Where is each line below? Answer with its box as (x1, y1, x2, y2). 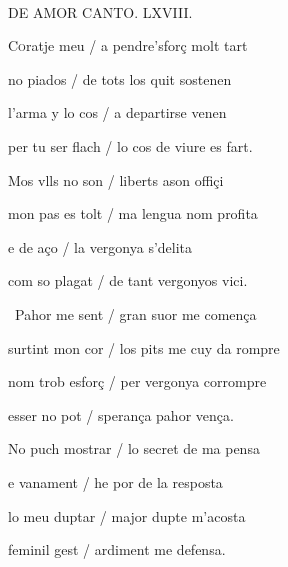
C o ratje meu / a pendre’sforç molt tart (8, 35, 248, 56)
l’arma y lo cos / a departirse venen (8, 102, 227, 123)
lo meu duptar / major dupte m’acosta (8, 505, 246, 526)
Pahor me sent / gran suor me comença (14, 303, 257, 324)
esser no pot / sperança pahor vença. (8, 404, 234, 425)
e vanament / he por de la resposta (8, 471, 223, 492)
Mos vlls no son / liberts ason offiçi (8, 169, 224, 190)
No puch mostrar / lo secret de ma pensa (8, 438, 260, 459)
